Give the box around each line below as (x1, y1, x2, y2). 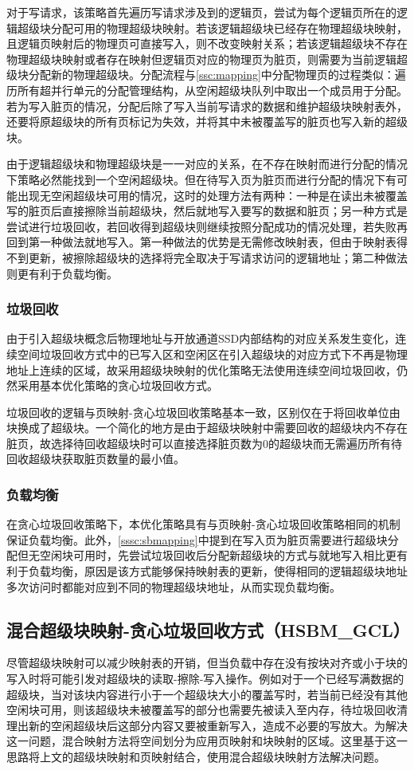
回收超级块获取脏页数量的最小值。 (6, 450, 185, 467)
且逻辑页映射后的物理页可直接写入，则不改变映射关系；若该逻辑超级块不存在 (6, 35, 408, 52)
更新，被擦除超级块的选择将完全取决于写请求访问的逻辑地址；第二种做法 (28, 249, 408, 265)
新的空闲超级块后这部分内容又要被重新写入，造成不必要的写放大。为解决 (28, 717, 408, 733)
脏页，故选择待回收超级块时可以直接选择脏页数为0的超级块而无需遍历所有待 (6, 434, 402, 451)
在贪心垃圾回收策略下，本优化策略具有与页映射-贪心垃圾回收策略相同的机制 (6, 516, 400, 532)
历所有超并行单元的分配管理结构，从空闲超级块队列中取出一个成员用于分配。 (6, 81, 408, 98)
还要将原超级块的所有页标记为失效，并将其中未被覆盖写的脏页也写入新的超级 (6, 113, 408, 130)
